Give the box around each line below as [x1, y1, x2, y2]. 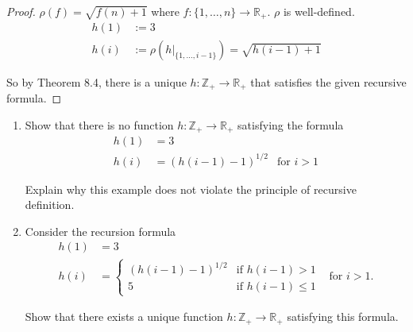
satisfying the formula [237, 116, 344, 133]
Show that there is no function [25, 116, 174, 133]
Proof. [6, 3, 36, 19]
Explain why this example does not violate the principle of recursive [25, 180, 357, 197]
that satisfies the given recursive [250, 73, 407, 90]
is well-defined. [283, 3, 355, 19]
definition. [25, 196, 75, 213]
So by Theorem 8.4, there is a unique [6, 73, 187, 90]
